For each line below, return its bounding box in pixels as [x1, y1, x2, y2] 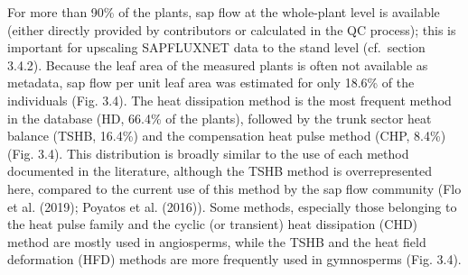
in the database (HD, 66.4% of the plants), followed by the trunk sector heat [7, 108, 432, 127]
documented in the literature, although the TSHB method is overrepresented [7, 161, 432, 180]
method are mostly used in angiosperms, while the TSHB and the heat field [7, 232, 426, 251]
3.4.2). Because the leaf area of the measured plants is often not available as [7, 55, 428, 74]
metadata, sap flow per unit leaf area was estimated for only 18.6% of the [7, 73, 415, 92]
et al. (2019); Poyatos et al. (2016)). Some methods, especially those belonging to [7, 197, 457, 215]
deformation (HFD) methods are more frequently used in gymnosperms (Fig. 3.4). [7, 250, 462, 269]
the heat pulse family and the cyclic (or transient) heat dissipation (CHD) [7, 215, 418, 234]
